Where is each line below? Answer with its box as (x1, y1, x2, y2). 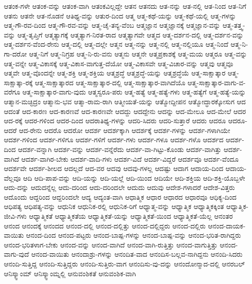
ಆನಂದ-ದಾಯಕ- (208, 220, 246, 230)
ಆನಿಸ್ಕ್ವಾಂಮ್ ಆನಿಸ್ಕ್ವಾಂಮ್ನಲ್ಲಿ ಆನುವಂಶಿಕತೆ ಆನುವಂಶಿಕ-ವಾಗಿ (4, 268, 136, 278)
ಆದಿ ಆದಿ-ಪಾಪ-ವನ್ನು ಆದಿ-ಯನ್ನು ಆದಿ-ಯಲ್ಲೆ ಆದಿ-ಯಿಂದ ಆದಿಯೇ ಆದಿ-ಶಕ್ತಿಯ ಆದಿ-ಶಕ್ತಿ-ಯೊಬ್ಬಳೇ (23, 172, 245, 183)
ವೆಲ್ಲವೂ (4, 172, 21, 183)
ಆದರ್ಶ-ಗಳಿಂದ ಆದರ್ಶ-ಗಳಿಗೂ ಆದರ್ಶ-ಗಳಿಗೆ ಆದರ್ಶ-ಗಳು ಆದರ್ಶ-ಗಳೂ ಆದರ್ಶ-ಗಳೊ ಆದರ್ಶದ (4, 134, 224, 145)
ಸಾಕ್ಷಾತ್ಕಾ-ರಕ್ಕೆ (4, 77, 33, 87)
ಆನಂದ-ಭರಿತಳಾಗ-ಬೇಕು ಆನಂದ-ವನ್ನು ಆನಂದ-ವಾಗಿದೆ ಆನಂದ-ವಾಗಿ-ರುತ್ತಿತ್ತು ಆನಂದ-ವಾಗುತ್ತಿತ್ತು (4, 239, 218, 249)
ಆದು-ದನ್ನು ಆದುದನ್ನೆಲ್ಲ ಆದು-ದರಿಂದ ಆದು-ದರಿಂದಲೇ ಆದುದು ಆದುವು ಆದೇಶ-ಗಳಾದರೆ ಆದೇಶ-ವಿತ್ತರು (4, 182, 235, 192)
